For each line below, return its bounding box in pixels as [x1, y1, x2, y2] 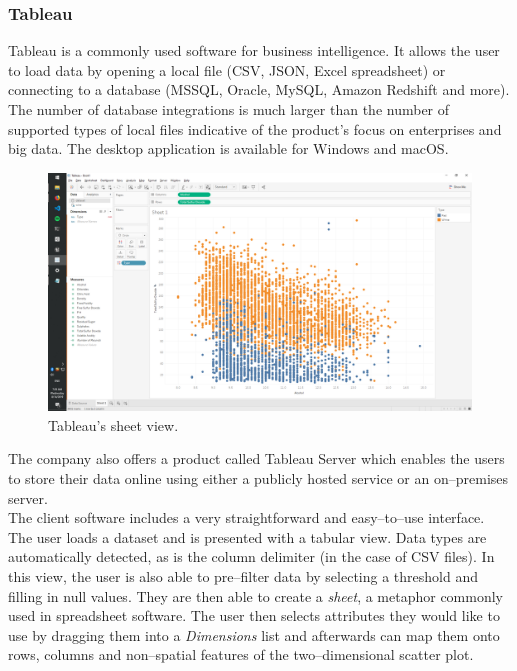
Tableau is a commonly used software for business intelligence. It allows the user [8, 40, 500, 61]
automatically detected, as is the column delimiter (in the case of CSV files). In [8, 546, 495, 567]
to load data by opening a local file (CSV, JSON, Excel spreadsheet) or [8, 59, 446, 80]
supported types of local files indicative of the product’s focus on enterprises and [8, 118, 502, 139]
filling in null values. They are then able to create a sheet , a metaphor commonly [8, 585, 504, 606]
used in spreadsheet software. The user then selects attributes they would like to [8, 605, 500, 626]
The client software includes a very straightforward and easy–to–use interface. [8, 507, 485, 528]
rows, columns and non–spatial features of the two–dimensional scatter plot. [8, 644, 474, 665]
